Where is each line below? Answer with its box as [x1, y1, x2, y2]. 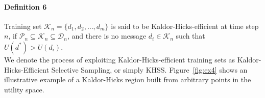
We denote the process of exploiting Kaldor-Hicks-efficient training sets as [4, 54, 235, 64]
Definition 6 [4, 1, 47, 12]
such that [176, 30, 205, 41]
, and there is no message [67, 30, 147, 41]
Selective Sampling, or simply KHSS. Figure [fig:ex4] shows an [51, 64, 248, 75]
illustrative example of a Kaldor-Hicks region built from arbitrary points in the [4, 74, 251, 85]
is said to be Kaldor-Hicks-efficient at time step [111, 20, 259, 31]
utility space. [4, 84, 44, 94]
